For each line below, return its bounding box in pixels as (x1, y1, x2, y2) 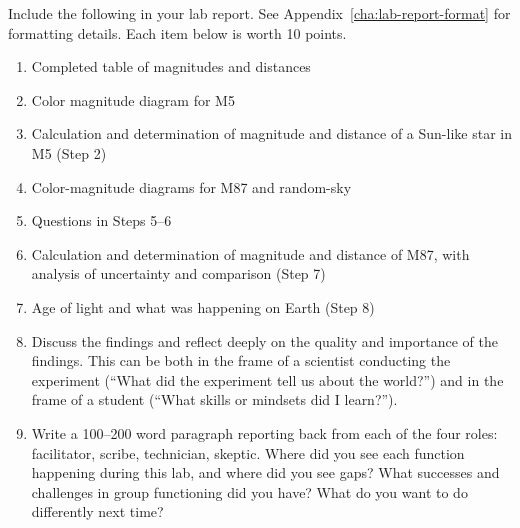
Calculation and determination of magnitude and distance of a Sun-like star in (31, 123, 512, 144)
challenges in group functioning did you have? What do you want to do (31, 481, 468, 502)
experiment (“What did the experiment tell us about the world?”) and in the (31, 369, 504, 390)
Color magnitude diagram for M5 (31, 89, 235, 110)
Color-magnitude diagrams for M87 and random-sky (31, 176, 352, 197)
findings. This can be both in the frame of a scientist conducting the (31, 350, 451, 371)
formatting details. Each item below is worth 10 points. (8, 22, 347, 43)
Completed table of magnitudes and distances (31, 56, 311, 77)
